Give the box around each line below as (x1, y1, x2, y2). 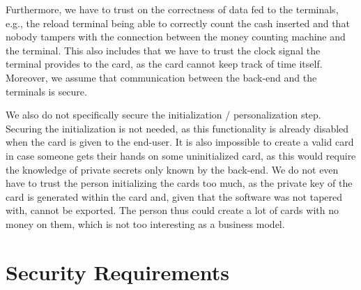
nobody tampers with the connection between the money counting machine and (6, 29, 346, 44)
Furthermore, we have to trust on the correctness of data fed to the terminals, (6, 2, 339, 16)
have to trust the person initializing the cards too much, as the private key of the (6, 176, 353, 190)
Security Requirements (6, 257, 229, 286)
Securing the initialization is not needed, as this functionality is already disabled (6, 121, 349, 135)
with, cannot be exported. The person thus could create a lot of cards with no (6, 203, 339, 217)
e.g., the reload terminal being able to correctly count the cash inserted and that (6, 15, 350, 30)
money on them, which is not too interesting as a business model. (6, 216, 285, 231)
